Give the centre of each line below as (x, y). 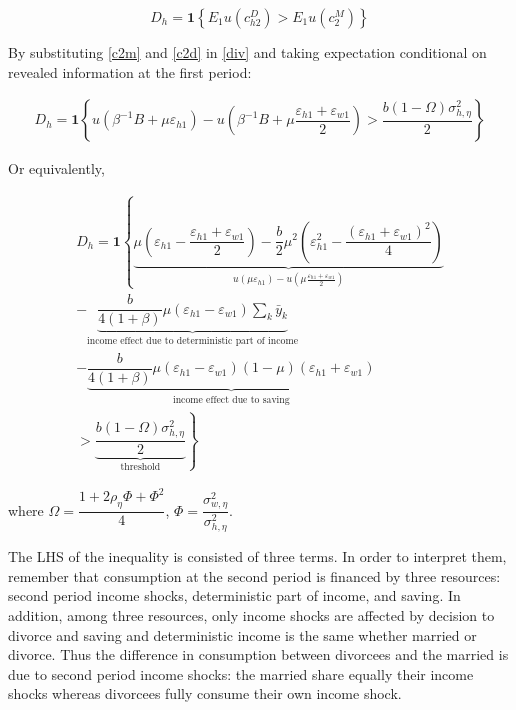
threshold (140, 467)
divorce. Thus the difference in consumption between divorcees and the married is (258, 654)
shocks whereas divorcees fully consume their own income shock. (205, 693)
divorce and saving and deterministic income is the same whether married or (242, 634)
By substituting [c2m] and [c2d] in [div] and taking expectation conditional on (247, 52)
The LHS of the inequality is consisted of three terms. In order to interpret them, (257, 556)
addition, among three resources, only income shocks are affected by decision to (251, 615)
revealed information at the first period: (130, 71)
